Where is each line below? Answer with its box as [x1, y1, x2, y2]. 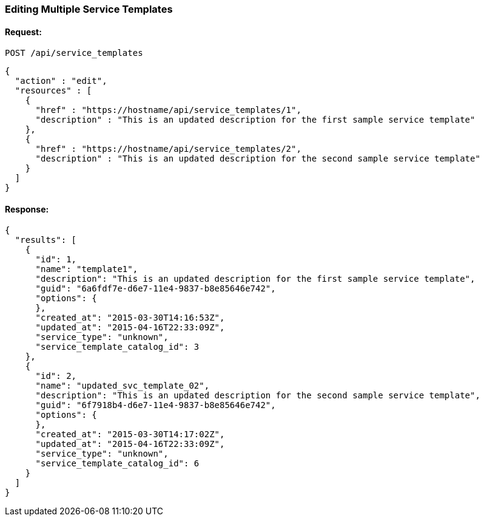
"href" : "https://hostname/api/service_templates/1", [35, 105, 301, 115]
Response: [5, 203, 49, 214]
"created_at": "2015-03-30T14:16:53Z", [35, 313, 225, 323]
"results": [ [15, 235, 77, 245]
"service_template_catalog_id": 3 [35, 342, 200, 352]
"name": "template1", [35, 264, 138, 274]
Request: [5, 26, 42, 37]
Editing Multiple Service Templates [5, 3, 173, 15]
